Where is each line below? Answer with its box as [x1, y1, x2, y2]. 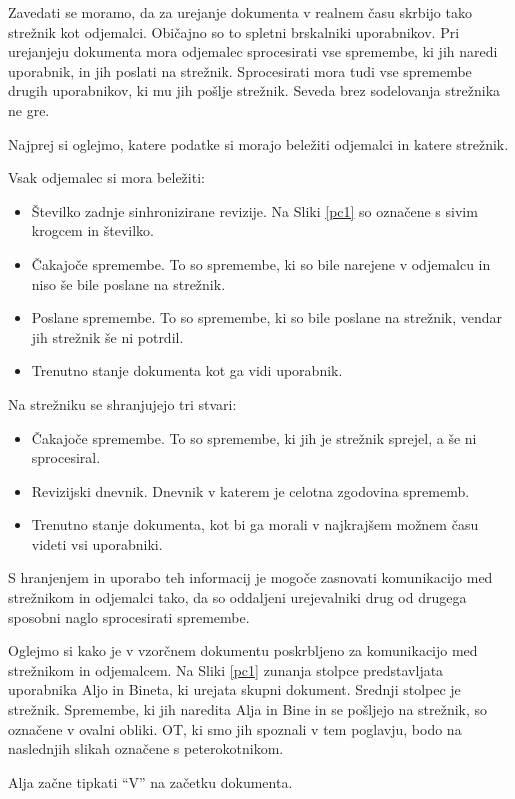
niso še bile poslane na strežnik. [31, 273, 226, 294]
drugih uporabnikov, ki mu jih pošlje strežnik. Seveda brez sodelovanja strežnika [8, 80, 501, 101]
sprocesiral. [31, 447, 101, 468]
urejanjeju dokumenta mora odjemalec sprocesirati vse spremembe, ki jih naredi [8, 41, 498, 62]
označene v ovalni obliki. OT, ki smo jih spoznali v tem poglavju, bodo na [8, 718, 462, 739]
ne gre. [8, 99, 50, 120]
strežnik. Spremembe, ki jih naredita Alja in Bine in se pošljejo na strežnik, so [8, 699, 488, 720]
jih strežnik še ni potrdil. [31, 326, 184, 347]
